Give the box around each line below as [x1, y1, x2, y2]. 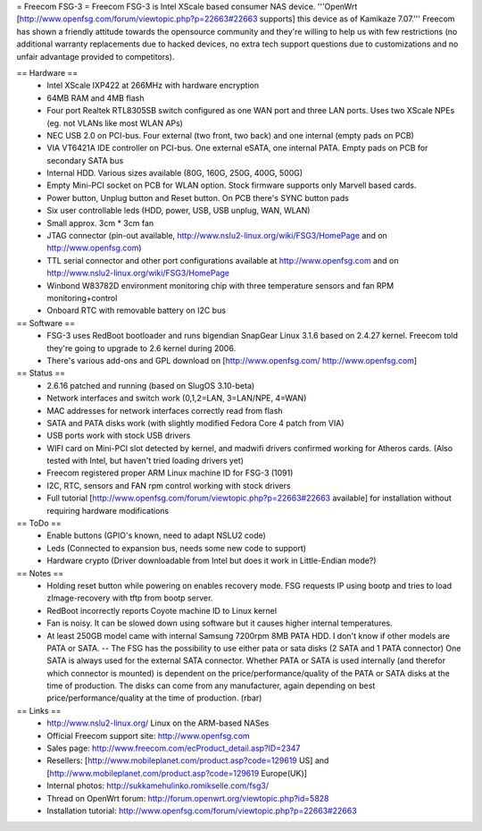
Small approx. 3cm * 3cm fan [46, 217, 154, 228]
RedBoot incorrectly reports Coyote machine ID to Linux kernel [46, 605, 277, 616]
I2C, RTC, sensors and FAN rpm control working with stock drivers [46, 480, 291, 491]
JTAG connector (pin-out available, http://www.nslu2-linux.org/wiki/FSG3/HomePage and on [46, 231, 387, 241]
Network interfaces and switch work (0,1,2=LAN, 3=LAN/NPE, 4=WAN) [46, 393, 307, 404]
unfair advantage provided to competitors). [16, 51, 175, 62]
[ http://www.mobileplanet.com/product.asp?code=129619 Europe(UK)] [46, 768, 308, 778]
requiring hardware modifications [46, 505, 170, 516]
